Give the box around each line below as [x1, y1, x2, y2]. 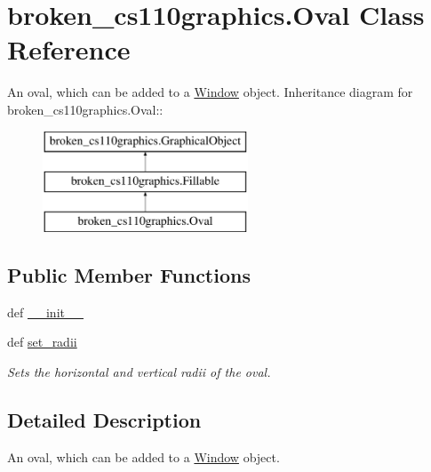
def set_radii [7, 332, 77, 351]
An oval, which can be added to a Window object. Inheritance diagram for [7, 83, 413, 101]
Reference [7, 31, 131, 68]
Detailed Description [7, 405, 202, 433]
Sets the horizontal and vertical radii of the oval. [7, 362, 271, 380]
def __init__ [7, 302, 84, 321]
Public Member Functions [7, 260, 251, 288]
